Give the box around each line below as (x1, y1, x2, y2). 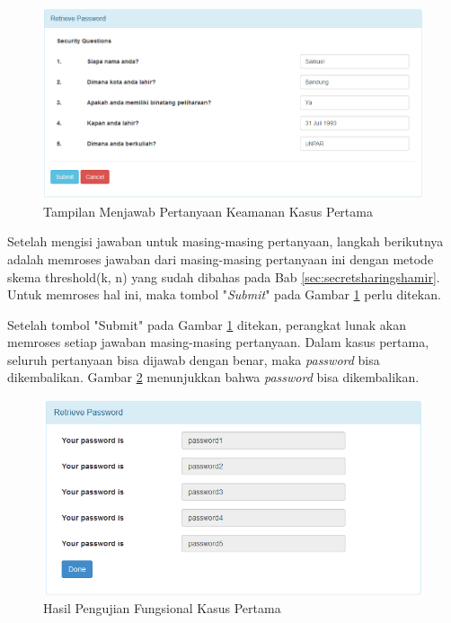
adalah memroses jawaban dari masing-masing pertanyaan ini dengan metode (7, 249, 434, 268)
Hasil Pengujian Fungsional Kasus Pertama (43, 599, 281, 618)
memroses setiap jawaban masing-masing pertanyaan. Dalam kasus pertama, (7, 333, 429, 352)
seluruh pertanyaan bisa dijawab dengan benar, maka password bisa (7, 350, 380, 369)
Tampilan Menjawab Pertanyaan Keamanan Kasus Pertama (43, 201, 373, 220)
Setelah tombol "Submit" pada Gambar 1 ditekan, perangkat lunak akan (7, 315, 406, 334)
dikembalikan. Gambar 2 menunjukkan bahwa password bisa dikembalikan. (7, 368, 420, 387)
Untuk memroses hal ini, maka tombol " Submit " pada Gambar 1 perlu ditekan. (7, 285, 441, 304)
